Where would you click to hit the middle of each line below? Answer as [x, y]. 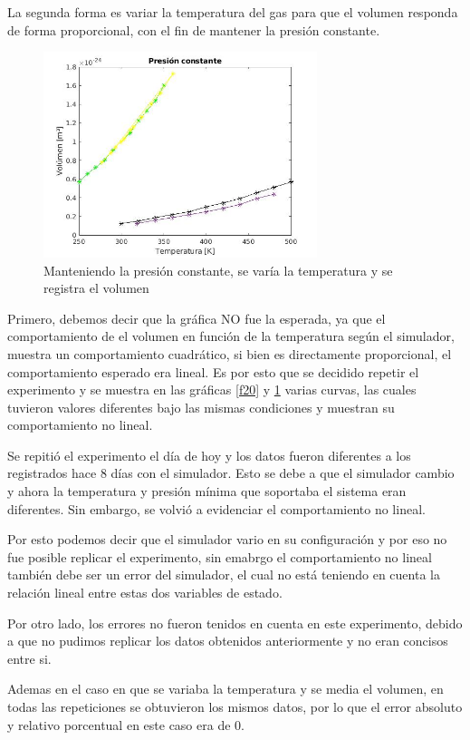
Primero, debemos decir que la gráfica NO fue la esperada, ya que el [197, 318]
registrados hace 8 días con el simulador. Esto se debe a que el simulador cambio [231, 473]
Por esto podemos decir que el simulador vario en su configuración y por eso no [227, 539]
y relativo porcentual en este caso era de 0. [126, 724]
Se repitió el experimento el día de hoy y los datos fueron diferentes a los [209, 455]
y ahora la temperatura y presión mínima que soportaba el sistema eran [207, 491]
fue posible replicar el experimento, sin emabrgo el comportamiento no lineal [220, 556]
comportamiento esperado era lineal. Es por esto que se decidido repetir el [213, 371]
